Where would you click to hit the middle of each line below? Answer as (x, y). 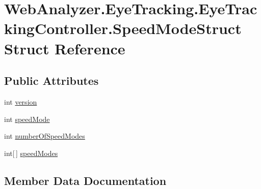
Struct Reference (65, 48)
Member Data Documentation (85, 180)
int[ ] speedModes (31, 153)
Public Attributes (51, 81)
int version (21, 101)
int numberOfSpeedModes (45, 136)
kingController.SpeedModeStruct (123, 28)
